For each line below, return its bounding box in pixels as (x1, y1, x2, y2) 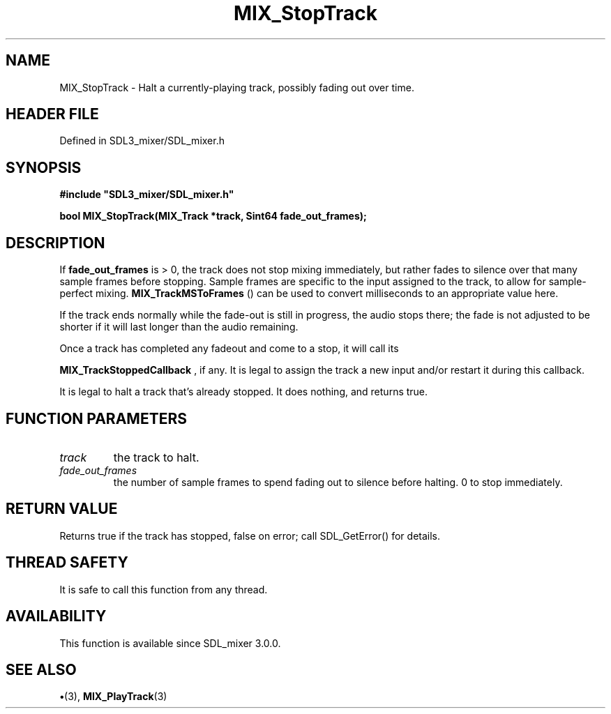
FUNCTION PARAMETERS (6, 409, 187, 427)
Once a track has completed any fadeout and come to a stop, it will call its (59, 342, 399, 355)
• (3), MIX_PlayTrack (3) (59, 690, 167, 703)
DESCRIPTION (6, 234, 105, 252)
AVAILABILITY (6, 607, 107, 625)
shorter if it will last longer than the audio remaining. (59, 321, 299, 333)
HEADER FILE (6, 105, 99, 123)
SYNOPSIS (6, 158, 82, 176)
